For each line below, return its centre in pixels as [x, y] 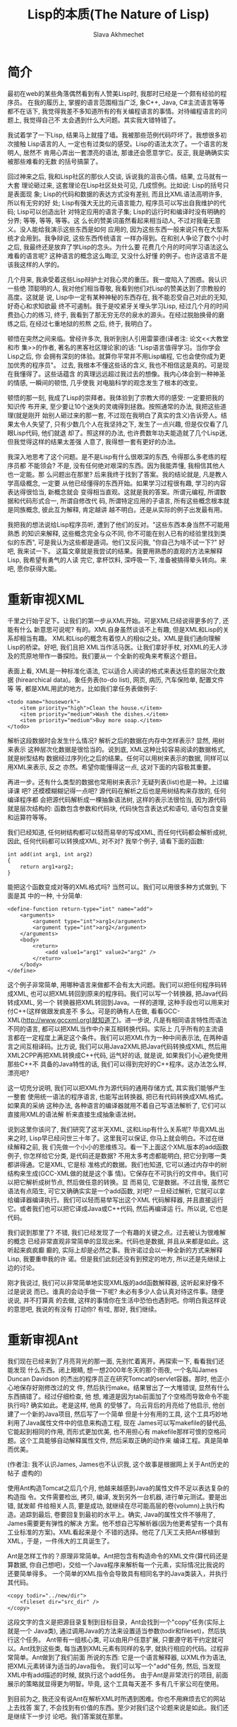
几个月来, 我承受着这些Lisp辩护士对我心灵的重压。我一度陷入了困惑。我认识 [117, 279]
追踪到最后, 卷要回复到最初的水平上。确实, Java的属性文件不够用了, [117, 1514]
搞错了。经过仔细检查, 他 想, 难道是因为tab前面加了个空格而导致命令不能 [124, 1396]
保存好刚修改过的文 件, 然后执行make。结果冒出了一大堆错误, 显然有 [118, 1387]
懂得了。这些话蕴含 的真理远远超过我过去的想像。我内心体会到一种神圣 [122, 374]
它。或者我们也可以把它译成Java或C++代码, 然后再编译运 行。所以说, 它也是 [117, 1208]
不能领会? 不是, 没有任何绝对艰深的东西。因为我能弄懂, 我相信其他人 [126, 465]
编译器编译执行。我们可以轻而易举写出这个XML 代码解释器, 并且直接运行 [119, 1200]
